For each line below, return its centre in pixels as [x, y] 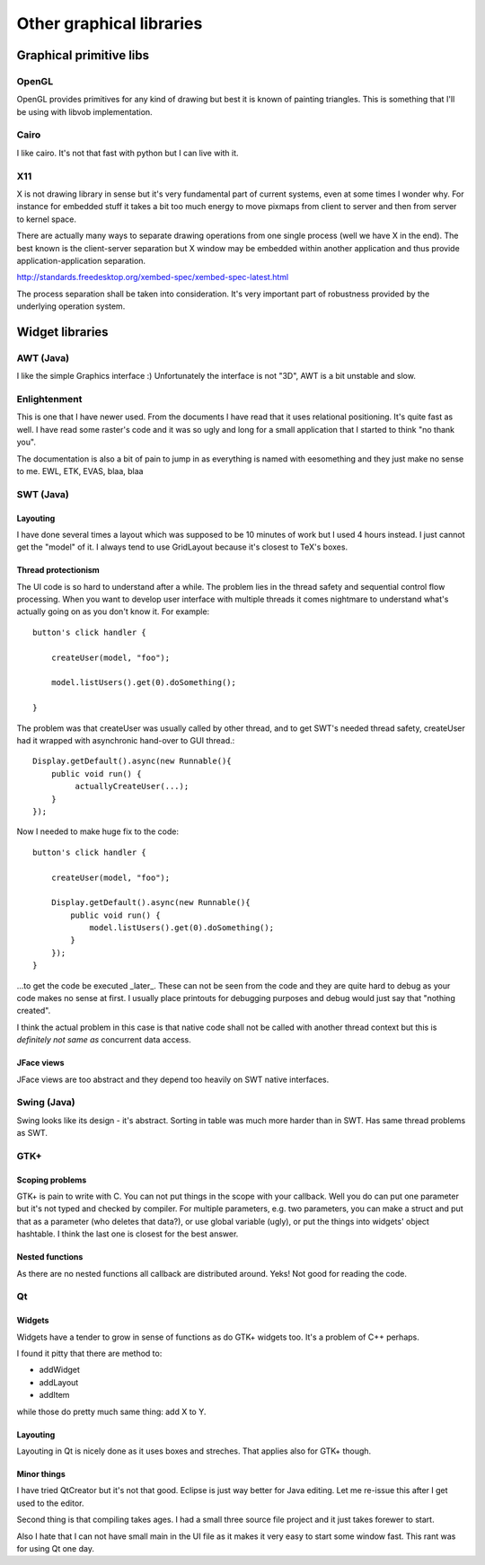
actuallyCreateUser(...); [132, 787]
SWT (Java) [43, 494]
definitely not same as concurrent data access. [104, 1040]
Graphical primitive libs [83, 55]
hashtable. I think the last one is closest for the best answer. [128, 1234]
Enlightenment [49, 400]
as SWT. [32, 1133]
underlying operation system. [71, 306]
